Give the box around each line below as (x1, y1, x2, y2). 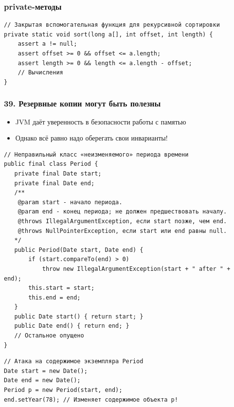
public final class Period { (4, 160, 98, 168)
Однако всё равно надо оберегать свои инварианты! (15, 133, 168, 143)
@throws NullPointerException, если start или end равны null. (18, 227, 227, 234)
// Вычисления (18, 69, 63, 76)
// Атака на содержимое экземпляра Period (4, 358, 144, 365)
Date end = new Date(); (4, 377, 81, 384)
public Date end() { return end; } (14, 322, 129, 330)
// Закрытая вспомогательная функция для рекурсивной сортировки (4, 21, 220, 29)
